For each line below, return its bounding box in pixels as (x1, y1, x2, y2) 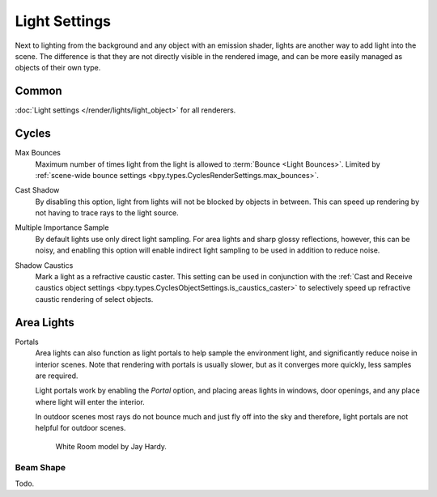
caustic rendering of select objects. (35, 294, 154, 304)
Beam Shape (15, 461, 66, 473)
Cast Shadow (15, 185, 60, 195)
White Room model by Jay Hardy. (55, 441, 168, 451)
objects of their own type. (15, 63, 101, 73)
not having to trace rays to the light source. (35, 208, 180, 218)
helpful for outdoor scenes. (35, 423, 126, 433)
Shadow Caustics (15, 260, 74, 270)
